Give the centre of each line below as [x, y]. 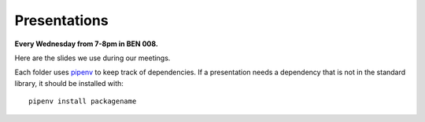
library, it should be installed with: [69, 83]
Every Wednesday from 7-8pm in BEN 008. [87, 44]
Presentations [62, 20]
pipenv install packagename [83, 101]
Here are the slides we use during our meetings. [92, 58]
